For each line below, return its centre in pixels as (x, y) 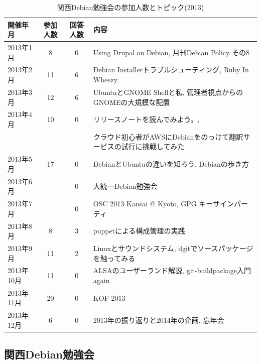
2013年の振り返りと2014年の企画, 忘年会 (159, 320)
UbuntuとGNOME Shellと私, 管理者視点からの (168, 92)
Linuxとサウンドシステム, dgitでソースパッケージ (173, 248)
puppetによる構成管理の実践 (139, 231)
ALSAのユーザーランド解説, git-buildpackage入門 (172, 270)
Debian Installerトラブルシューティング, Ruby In (171, 70)
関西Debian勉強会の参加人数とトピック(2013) (130, 7)
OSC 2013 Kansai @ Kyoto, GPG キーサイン (164, 204)
